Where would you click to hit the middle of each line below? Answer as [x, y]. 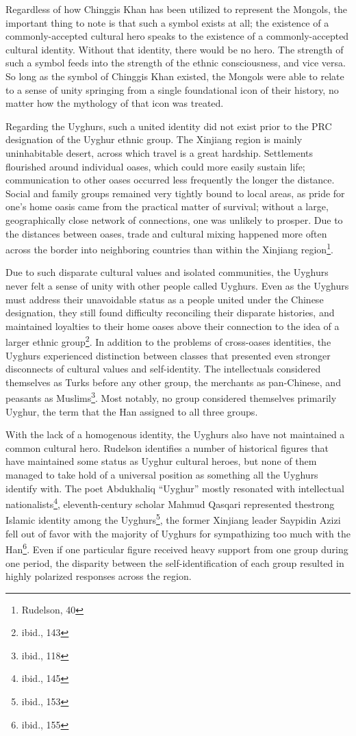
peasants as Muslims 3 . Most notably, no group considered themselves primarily [171, 397]
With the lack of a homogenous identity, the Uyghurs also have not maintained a [175, 434]
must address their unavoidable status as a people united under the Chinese [165, 299]
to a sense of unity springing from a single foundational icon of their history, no [172, 89]
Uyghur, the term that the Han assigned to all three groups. [132, 411]
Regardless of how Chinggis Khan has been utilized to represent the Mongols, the [176, 9]
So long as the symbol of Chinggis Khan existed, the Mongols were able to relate [175, 76]
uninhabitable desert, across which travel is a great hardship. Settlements [160, 152]
